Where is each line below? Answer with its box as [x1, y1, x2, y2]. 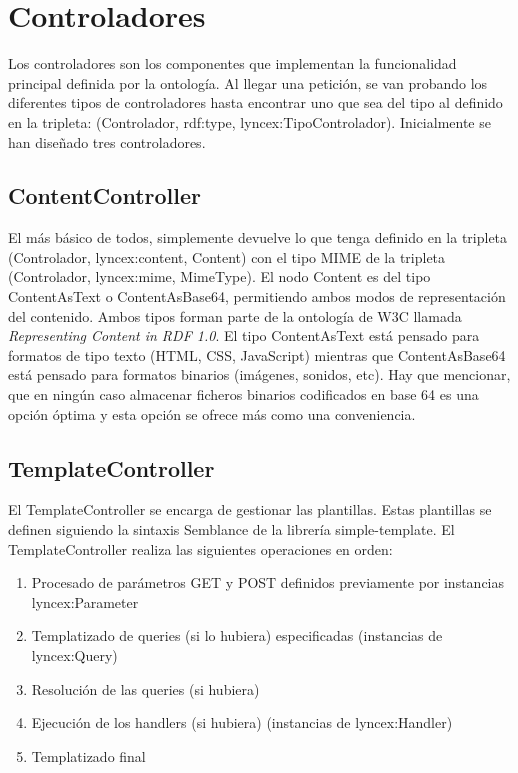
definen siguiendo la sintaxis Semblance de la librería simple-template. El [8, 519, 455, 540]
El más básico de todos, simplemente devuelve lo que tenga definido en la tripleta [8, 227, 508, 248]
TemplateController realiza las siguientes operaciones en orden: [8, 538, 393, 559]
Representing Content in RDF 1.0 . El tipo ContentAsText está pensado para [8, 325, 480, 346]
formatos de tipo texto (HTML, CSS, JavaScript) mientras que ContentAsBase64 [8, 344, 506, 365]
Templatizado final [31, 745, 146, 766]
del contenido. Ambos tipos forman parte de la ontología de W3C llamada [8, 305, 462, 326]
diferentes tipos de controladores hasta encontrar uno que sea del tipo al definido [8, 92, 503, 113]
